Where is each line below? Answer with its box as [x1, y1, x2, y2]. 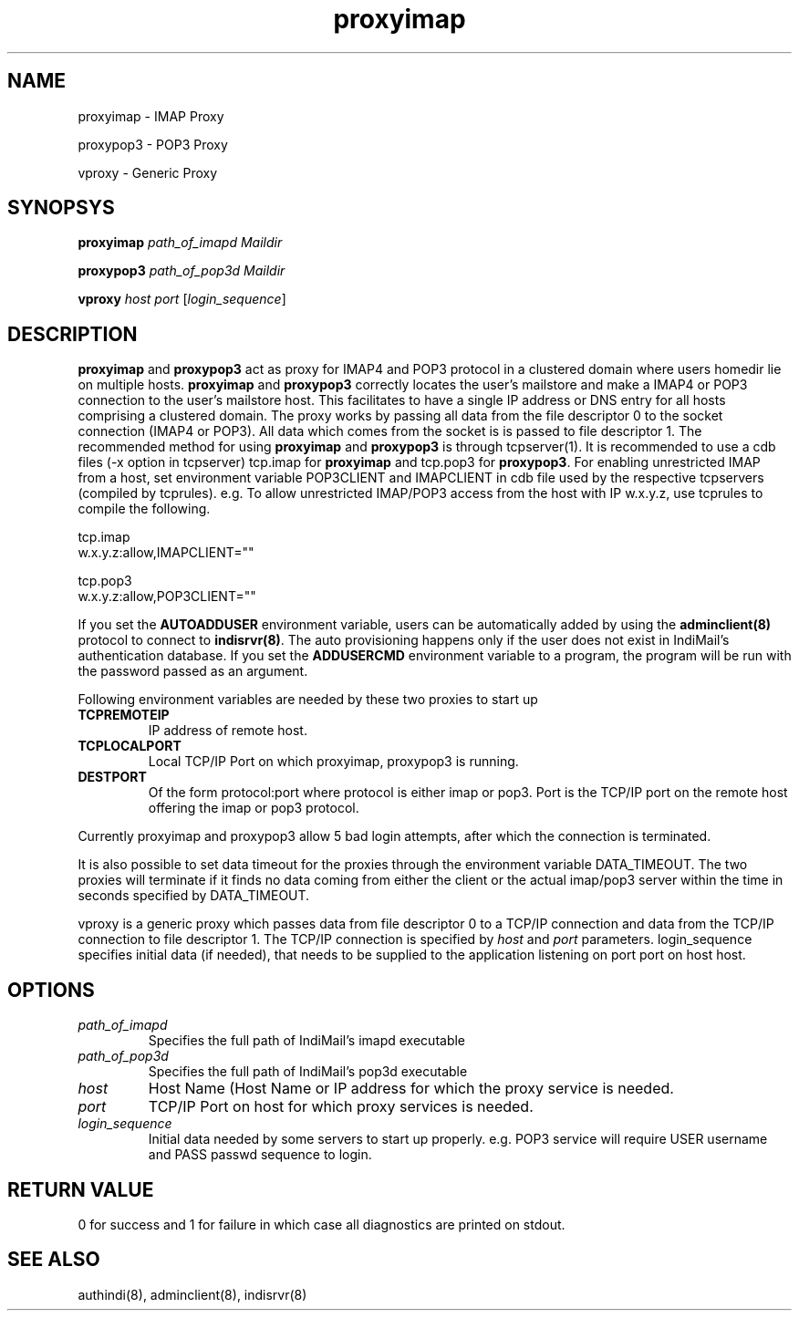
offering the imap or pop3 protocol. [148, 800, 359, 816]
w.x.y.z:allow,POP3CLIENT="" [78, 588, 256, 605]
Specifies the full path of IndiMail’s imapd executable [148, 1033, 466, 1049]
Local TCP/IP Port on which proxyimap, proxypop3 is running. [148, 753, 519, 770]
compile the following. [78, 501, 211, 517]
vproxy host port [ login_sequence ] [78, 291, 286, 307]
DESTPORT [78, 769, 147, 785]
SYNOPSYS [7, 196, 115, 220]
